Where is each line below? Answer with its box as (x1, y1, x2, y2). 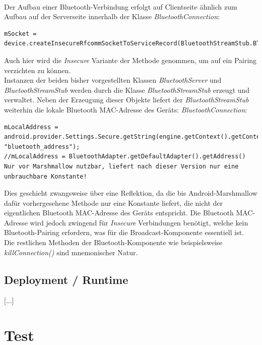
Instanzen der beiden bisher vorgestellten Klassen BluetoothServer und (4, 75, 222, 85)
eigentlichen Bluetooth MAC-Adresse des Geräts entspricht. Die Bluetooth (4, 207, 234, 218)
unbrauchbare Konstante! (4, 172, 87, 180)
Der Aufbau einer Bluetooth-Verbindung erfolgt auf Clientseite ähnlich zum (4, 1, 237, 12)
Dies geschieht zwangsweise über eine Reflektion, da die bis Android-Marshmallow (4, 188, 257, 198)
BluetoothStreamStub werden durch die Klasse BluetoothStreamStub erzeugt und (4, 84, 250, 95)
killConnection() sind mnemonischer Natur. (4, 247, 138, 257)
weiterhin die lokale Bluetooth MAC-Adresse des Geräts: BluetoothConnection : (4, 104, 247, 114)
